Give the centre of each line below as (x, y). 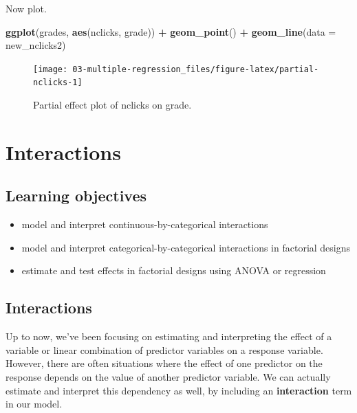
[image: (51, 69)
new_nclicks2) (36, 45)
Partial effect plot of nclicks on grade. (112, 105)
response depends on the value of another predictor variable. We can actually (168, 377)
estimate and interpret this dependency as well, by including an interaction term (179, 390)
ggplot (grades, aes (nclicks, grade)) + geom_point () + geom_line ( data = (171, 31)
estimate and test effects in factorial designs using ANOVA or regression (174, 270)
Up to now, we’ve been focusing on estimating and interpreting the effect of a (169, 336)
